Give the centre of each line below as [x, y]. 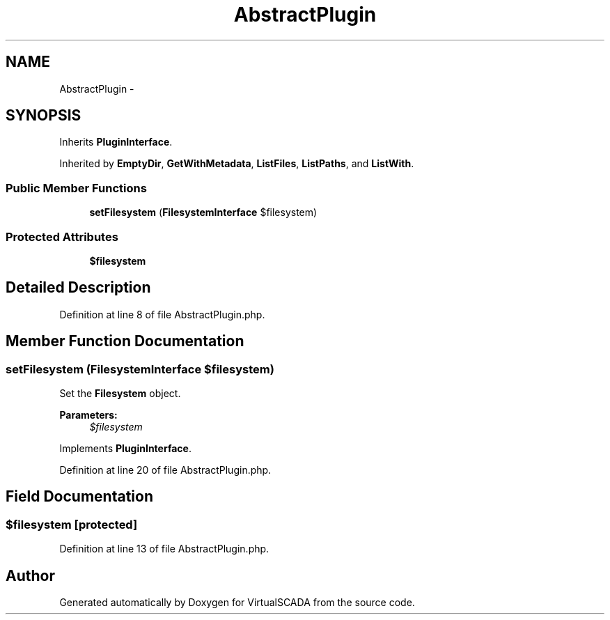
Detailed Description [78, 288]
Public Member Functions [76, 188]
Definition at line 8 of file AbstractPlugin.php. [162, 314]
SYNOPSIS [44, 116]
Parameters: [88, 415]
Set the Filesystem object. [120, 393]
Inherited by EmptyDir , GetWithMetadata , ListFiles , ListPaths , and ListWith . [237, 164]
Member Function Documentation [125, 341]
